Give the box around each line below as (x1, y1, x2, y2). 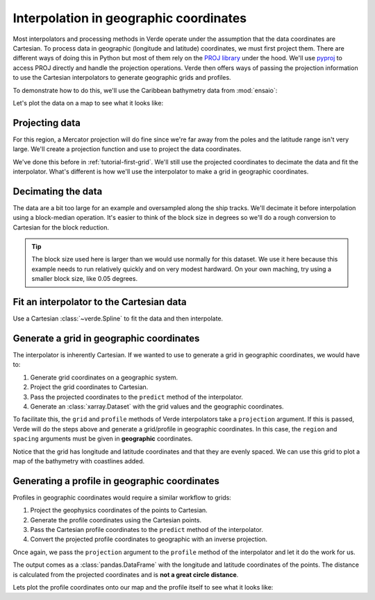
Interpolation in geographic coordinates (12, 10, 247, 26)
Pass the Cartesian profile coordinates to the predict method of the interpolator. (30, 526, 264, 534)
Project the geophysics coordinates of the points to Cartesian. (30, 506, 208, 515)
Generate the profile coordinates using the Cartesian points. (30, 515, 201, 524)
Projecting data (12, 117, 81, 128)
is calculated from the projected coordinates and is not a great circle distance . (12, 570, 239, 578)
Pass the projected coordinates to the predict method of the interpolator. (30, 393, 243, 401)
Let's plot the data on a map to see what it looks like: (12, 98, 163, 107)
